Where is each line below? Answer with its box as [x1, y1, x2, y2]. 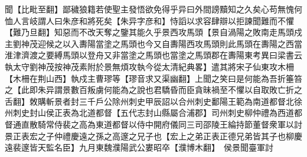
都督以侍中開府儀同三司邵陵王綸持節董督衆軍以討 [112, 118, 302, 130]
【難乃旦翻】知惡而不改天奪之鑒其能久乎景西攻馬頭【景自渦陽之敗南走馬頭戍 [5, 26, 302, 38]
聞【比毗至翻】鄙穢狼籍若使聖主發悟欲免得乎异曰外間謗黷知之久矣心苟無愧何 [5, 3, 302, 15]
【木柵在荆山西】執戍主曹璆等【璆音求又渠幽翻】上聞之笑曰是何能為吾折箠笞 [5, 72, 302, 84]
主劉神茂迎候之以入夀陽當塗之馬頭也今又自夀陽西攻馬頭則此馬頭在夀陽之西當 [5, 37, 302, 49]
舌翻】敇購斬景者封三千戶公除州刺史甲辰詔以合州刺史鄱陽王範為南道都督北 [5, 95, 294, 107]
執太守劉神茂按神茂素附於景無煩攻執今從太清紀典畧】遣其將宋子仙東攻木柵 [5, 60, 294, 72]
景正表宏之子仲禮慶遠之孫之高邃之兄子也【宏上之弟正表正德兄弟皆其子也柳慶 [5, 129, 302, 142]
